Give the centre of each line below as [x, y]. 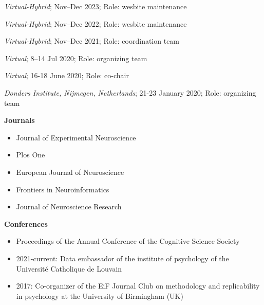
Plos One [31, 155]
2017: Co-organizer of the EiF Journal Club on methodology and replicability [138, 286]
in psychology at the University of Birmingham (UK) [100, 295]
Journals [20, 120]
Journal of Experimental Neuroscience [76, 137]
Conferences [26, 223]
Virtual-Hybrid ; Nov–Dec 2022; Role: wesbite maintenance [96, 23]
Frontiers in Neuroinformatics [63, 189]
